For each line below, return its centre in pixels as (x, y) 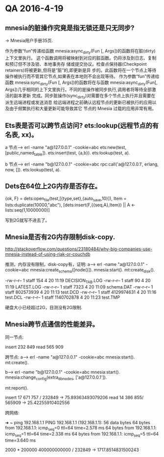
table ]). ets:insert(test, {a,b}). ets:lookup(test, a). (82, 153)
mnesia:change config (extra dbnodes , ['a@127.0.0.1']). (56, 378)
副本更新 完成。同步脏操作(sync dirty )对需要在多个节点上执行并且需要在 (84, 96)
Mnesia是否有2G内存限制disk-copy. (60, 237)
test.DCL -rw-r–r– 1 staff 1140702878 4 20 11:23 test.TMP (62, 297)
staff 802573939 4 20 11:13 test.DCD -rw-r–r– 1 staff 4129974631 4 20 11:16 (81, 292)
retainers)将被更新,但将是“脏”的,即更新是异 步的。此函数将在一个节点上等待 (81, 70)
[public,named (20, 153)
